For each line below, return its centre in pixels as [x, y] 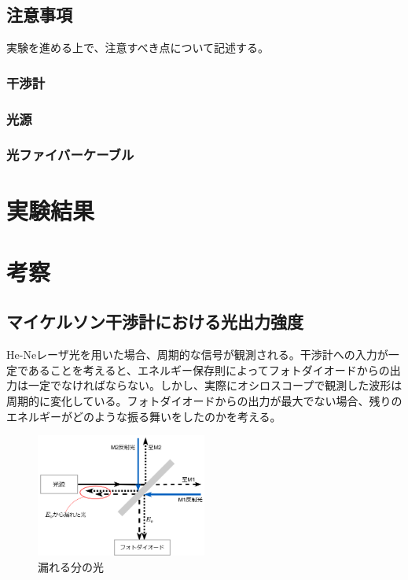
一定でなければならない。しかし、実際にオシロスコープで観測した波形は [215, 385]
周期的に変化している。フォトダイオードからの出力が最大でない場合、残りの [204, 401]
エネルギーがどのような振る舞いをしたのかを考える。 [144, 416]
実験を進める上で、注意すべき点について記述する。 [138, 48]
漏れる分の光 [71, 566]
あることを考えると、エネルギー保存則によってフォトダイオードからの [209, 369]
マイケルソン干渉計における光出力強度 [155, 321]
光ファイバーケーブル [70, 155]
